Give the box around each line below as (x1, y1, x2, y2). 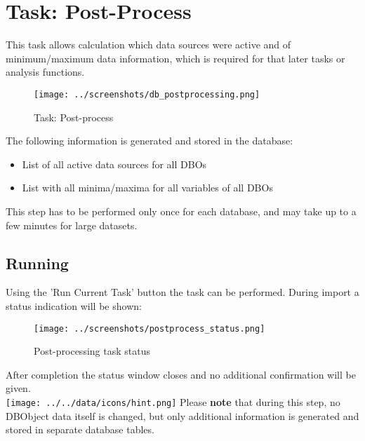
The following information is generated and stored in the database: (6, 133, 293, 148)
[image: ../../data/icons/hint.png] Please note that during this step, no (6, 394, 340, 409)
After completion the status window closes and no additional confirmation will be (6, 367, 356, 381)
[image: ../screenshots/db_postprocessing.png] (34, 89, 260, 100)
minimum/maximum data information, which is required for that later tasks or (6, 50, 345, 65)
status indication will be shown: (6, 298, 142, 313)
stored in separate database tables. (6, 422, 154, 437)
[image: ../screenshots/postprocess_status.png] (34, 323, 265, 334)
